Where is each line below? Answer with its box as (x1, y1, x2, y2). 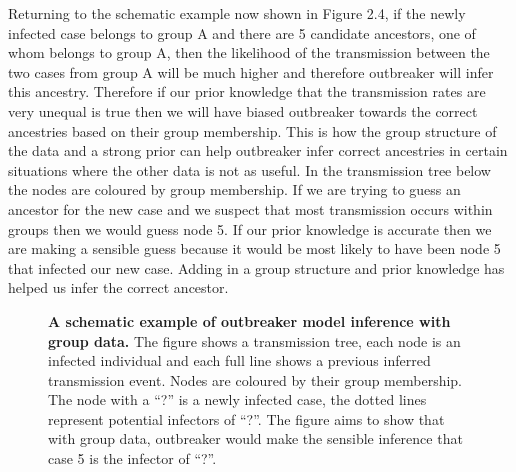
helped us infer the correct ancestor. (8, 277, 229, 298)
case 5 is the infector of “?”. (48, 448, 217, 469)
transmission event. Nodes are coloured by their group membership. (48, 369, 463, 390)
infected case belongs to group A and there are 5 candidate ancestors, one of (8, 22, 476, 43)
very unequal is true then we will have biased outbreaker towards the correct (8, 100, 478, 121)
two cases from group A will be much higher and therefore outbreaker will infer (8, 61, 494, 82)
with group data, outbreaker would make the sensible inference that (48, 428, 463, 449)
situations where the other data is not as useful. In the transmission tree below (8, 159, 491, 180)
